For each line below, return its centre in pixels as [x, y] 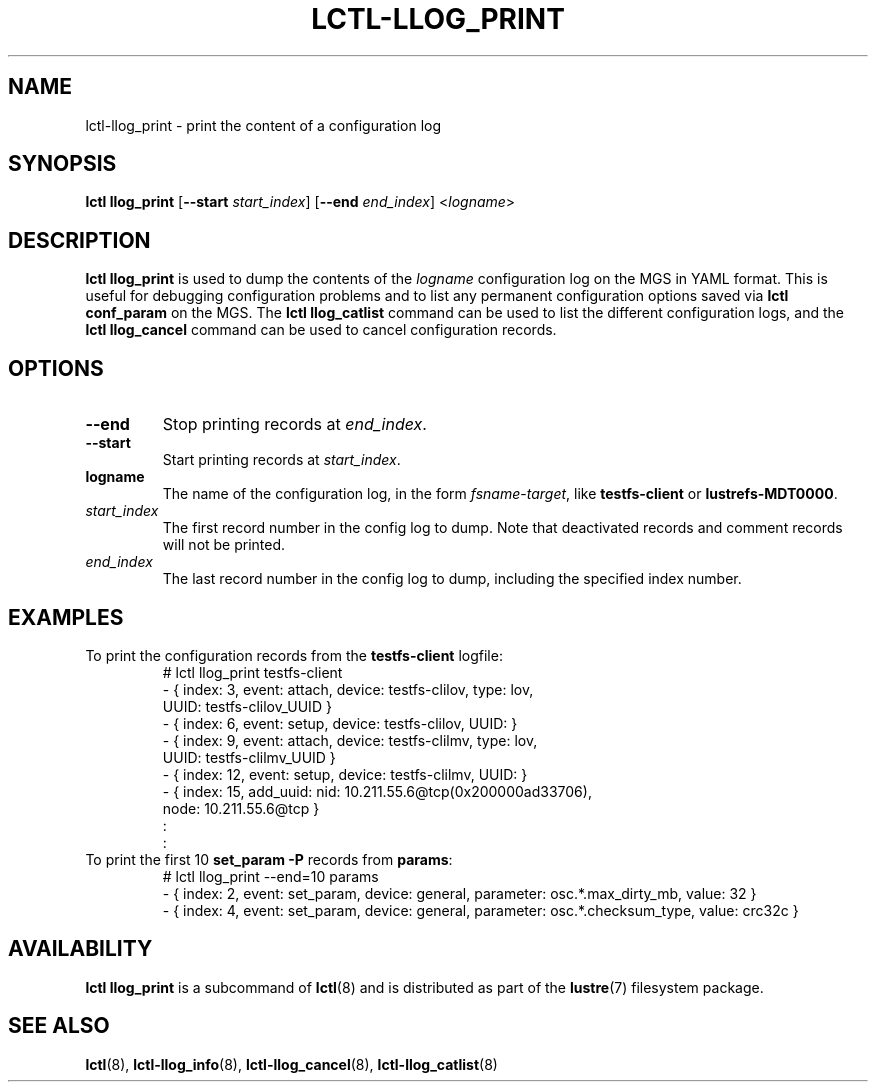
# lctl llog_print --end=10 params [270, 876]
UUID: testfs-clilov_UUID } [247, 706]
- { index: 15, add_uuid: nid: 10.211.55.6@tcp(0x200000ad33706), [377, 791]
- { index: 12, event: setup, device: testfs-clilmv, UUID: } [345, 774]
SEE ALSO [59, 1026]
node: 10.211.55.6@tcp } [241, 808]
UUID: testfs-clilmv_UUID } [249, 757]
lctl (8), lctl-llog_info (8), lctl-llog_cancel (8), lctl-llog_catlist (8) [291, 1064]
